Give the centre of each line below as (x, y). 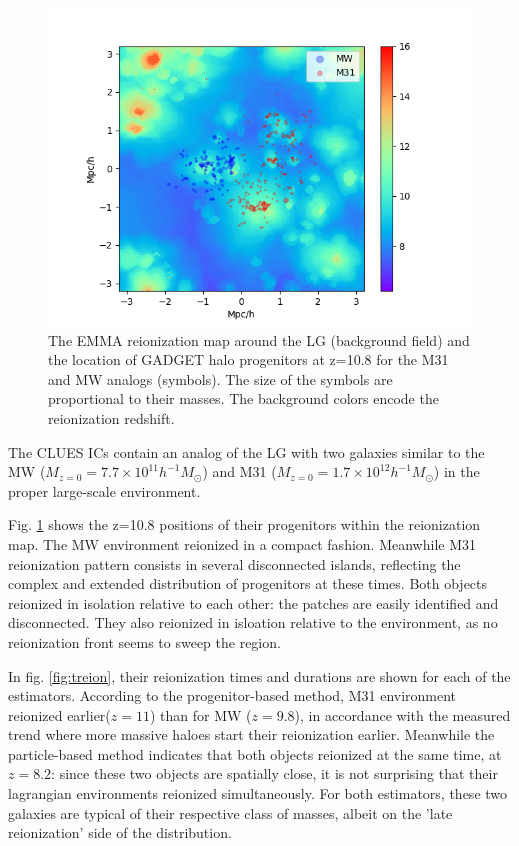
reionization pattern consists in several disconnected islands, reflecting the (234, 563)
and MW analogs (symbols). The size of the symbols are (220, 378)
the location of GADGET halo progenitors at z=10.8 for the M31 (248, 359)
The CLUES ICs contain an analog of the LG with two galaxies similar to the (246, 451)
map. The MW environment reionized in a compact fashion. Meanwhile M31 (242, 543)
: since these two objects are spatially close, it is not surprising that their (274, 773)
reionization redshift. (111, 417)
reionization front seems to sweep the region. (144, 641)
